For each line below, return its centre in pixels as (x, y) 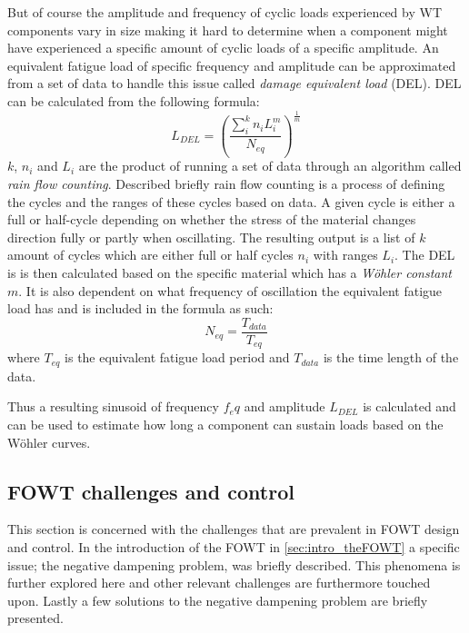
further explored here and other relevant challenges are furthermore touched (219, 583)
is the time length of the (391, 357)
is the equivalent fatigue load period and (177, 357)
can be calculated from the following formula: (134, 100)
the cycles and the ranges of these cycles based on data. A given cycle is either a (231, 201)
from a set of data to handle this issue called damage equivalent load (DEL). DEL (234, 83)
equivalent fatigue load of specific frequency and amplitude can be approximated (232, 65)
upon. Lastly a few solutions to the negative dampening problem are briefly (218, 600)
